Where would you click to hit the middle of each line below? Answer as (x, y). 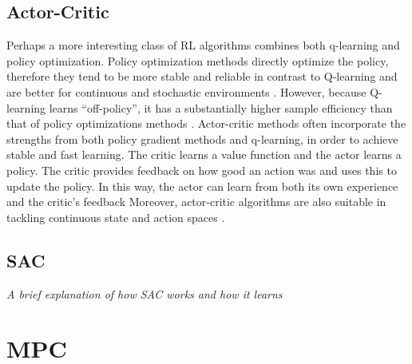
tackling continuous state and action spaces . (116, 217)
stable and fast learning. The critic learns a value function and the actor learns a (204, 154)
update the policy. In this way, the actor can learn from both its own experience (202, 186)
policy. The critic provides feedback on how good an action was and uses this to (202, 170)
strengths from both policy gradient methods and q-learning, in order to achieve (202, 138)
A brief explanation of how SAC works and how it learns (145, 293)
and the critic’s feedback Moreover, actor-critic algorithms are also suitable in (196, 202)
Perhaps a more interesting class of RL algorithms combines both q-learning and (203, 45)
